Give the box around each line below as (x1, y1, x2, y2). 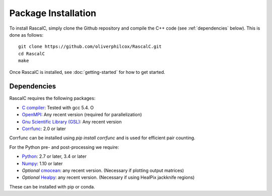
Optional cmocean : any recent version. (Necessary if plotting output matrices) (22, 167, 184, 173)
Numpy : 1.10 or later (22, 160, 63, 166)
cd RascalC (18, 51, 45, 56)
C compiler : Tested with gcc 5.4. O (22, 105, 94, 111)
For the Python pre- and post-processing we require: (9, 144, 119, 150)
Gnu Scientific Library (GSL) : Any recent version (22, 119, 122, 125)
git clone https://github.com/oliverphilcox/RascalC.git (18, 44, 162, 50)
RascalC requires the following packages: (9, 95, 96, 102)
